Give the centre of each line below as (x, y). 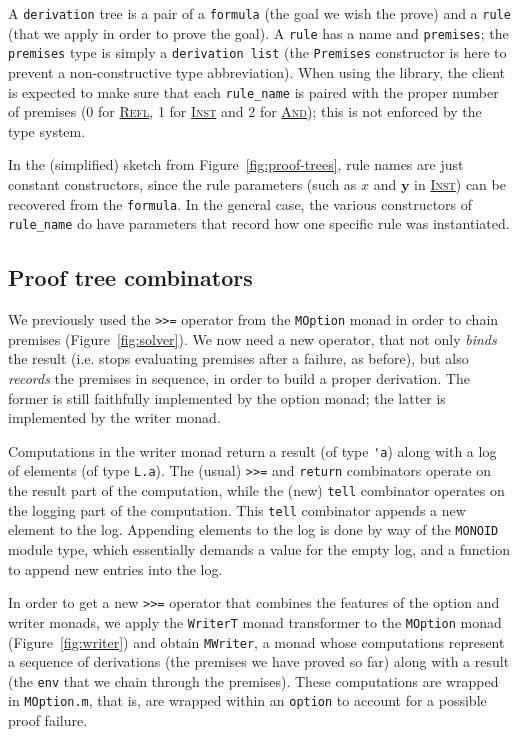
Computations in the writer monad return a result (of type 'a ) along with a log (252, 450)
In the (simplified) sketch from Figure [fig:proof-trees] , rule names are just (236, 164)
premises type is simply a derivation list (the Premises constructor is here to (257, 52)
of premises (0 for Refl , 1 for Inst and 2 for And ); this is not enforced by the (245, 111)
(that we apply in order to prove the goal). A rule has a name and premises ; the (258, 32)
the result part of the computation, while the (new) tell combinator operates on (256, 490)
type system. (47, 130)
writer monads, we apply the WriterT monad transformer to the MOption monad (255, 621)
